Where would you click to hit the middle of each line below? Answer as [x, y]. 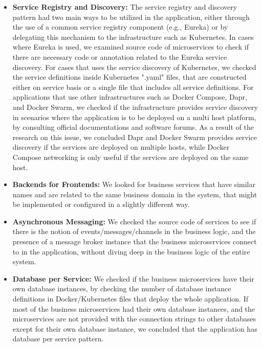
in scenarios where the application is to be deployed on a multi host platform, [134, 117]
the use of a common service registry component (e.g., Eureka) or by [120, 27]
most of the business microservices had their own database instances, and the [134, 308]
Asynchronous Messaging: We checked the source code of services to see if [134, 221]
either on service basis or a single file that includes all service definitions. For [133, 87]
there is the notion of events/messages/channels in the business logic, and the [134, 231]
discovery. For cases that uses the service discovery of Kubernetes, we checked [134, 67]
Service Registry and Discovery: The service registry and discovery [125, 7]
